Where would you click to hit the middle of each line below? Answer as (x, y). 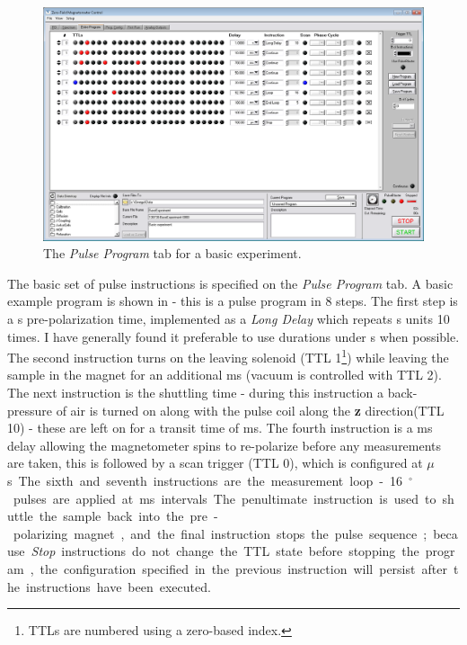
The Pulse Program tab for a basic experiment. (172, 253)
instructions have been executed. (118, 586)
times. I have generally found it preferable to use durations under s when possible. (233, 336)
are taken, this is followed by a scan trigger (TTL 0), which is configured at (215, 463)
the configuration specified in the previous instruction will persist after (243, 568)
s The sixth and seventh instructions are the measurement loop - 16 (205, 480)
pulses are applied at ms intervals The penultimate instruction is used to (225, 498)
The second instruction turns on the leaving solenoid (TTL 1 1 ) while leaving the (228, 356)
